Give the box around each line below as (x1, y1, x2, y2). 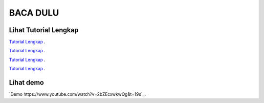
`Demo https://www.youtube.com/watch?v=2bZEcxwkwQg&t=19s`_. (9, 91, 146, 97)
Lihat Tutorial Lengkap (9, 26, 79, 34)
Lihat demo (9, 79, 44, 87)
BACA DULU (9, 7, 59, 18)
